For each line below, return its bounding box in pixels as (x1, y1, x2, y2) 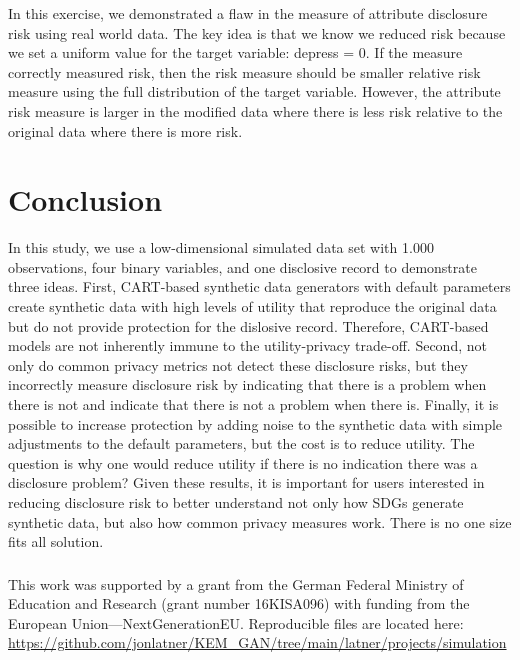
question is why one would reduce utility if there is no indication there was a (8, 452, 478, 473)
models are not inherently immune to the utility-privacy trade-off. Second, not (8, 335, 487, 356)
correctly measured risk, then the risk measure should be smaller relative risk (8, 61, 481, 82)
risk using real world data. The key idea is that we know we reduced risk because (8, 22, 506, 43)
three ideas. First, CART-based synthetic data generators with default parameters (8, 276, 511, 297)
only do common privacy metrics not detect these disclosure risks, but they (8, 354, 468, 375)
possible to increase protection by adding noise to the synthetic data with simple (8, 413, 503, 434)
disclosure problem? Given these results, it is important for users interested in (8, 472, 485, 493)
